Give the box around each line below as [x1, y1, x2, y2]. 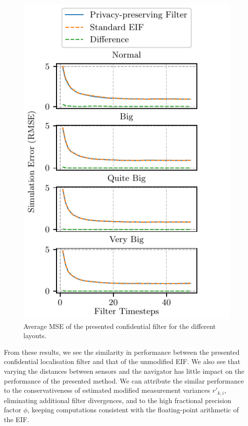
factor [4, 405, 21, 415]
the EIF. [4, 414, 29, 424]
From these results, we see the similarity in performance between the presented [4, 346, 240, 357]
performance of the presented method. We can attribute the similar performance [4, 375, 244, 385]
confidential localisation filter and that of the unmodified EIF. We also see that [4, 356, 241, 366]
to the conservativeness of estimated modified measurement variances [4, 385, 210, 395]
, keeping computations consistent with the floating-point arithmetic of [27, 405, 239, 415]
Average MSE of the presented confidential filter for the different [23, 321, 216, 331]
